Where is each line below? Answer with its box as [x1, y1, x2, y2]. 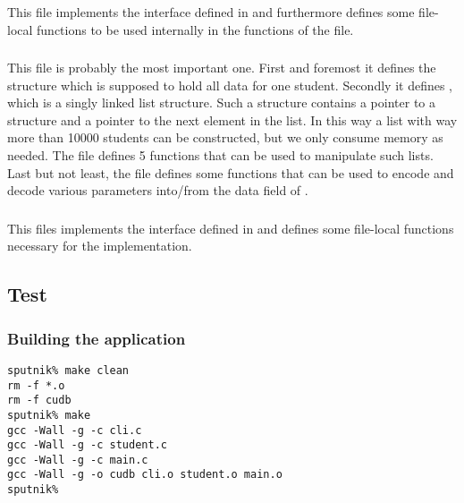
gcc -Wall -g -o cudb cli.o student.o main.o [7, 468, 283, 482]
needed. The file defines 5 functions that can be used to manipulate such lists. [7, 146, 434, 164]
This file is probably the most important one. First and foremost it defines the [7, 58, 436, 77]
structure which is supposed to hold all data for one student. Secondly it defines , [7, 75, 452, 94]
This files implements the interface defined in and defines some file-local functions [7, 218, 454, 237]
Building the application [7, 327, 186, 349]
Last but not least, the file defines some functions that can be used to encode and [7, 163, 454, 182]
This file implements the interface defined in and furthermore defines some [7, 2, 415, 21]
